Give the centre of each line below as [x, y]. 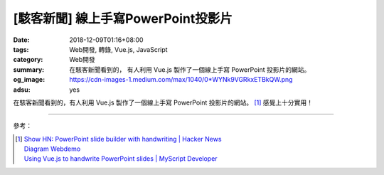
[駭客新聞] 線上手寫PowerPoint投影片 [123, 18]
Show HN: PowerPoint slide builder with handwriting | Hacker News [123, 139]
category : [28, 60]
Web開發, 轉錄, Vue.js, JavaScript [118, 49]
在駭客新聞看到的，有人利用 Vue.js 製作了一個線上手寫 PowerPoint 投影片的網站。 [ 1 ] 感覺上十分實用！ [163, 102]
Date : [21, 40]
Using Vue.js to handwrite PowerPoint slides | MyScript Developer [121, 159]
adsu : [22, 90]
